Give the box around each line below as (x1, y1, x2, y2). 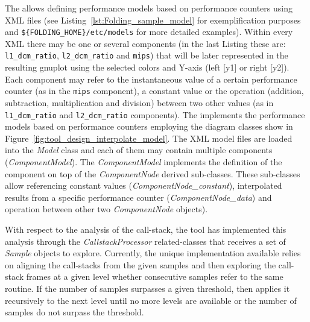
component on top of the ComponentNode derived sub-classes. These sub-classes (5, 167, 300, 180)
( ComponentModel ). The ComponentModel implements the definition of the (5, 155, 282, 168)
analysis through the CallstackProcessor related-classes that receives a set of (5, 235, 286, 247)
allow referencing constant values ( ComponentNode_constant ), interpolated (5, 179, 282, 192)
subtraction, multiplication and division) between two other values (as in (5, 96, 274, 109)
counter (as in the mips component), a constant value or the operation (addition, (5, 84, 304, 97)
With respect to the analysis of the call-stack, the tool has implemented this (5, 223, 286, 235)
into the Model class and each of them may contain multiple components (5, 144, 273, 156)
